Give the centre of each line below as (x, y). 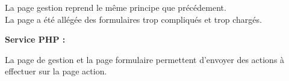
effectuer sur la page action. (56, 71)
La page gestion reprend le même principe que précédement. (116, 7)
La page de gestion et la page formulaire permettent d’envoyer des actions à (145, 59)
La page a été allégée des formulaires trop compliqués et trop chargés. (133, 19)
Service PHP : (35, 39)
